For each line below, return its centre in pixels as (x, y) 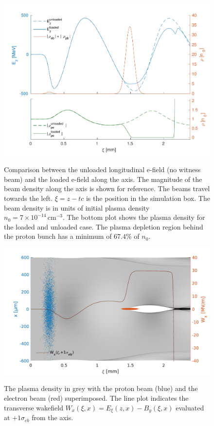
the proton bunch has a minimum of (58, 236)
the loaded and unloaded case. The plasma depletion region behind (104, 226)
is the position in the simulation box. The (148, 198)
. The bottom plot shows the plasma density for (134, 217)
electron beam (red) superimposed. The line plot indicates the (96, 398)
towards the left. (28, 198)
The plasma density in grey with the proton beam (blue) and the (101, 388)
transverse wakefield (34, 407)
